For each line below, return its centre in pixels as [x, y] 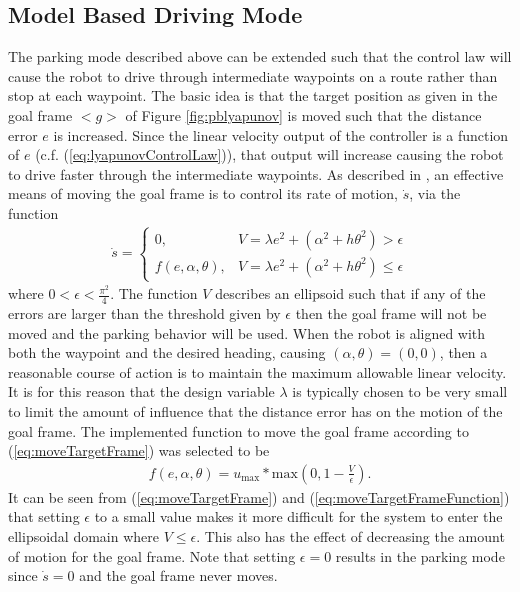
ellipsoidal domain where [84, 535]
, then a [463, 352]
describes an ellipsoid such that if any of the [350, 293]
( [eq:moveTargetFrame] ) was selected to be [139, 450]
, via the [435, 193]
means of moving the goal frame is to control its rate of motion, [203, 193]
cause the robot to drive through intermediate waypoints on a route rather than [253, 75]
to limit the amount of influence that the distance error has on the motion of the [255, 410]
